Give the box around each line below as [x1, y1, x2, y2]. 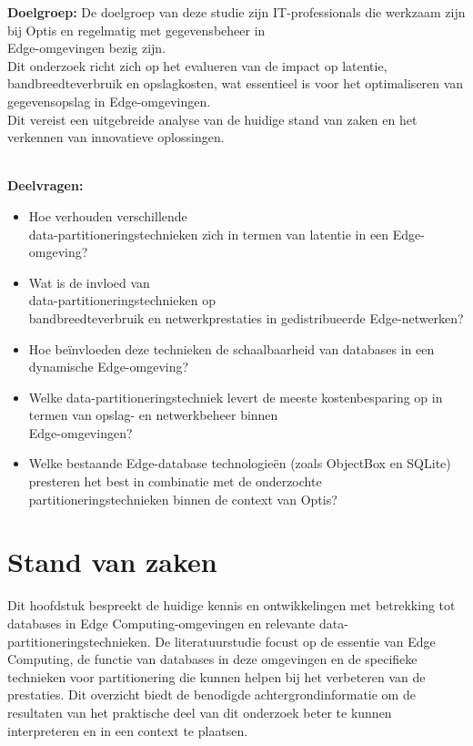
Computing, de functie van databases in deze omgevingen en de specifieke [7, 649, 418, 669]
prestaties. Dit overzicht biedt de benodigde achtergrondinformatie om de [7, 685, 416, 704]
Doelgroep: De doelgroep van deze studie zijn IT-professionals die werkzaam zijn [7, 3, 466, 21]
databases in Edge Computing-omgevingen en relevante [7, 613, 316, 632]
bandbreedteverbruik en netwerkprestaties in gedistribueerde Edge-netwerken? [28, 308, 464, 327]
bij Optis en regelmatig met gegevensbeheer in [7, 20, 266, 39]
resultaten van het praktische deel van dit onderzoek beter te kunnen [7, 702, 392, 721]
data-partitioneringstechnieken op [28, 291, 216, 310]
